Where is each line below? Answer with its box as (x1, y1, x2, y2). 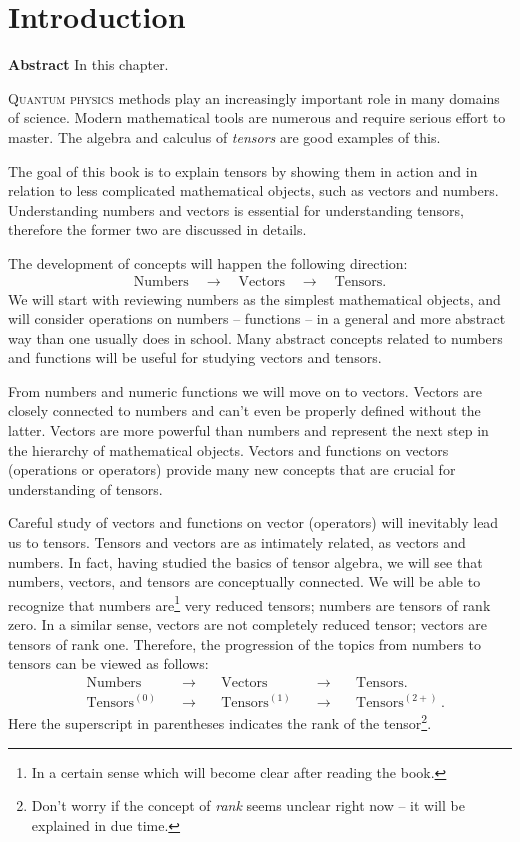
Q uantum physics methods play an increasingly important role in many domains (8, 87, 500, 108)
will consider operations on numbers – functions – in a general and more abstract (8, 308, 506, 329)
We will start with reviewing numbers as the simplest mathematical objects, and (8, 288, 501, 309)
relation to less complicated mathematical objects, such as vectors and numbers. (8, 180, 499, 201)
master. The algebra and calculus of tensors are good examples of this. (8, 126, 441, 147)
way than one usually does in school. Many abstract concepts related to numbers (8, 327, 503, 348)
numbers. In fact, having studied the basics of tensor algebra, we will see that (8, 551, 483, 572)
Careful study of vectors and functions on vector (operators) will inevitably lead (8, 512, 499, 533)
